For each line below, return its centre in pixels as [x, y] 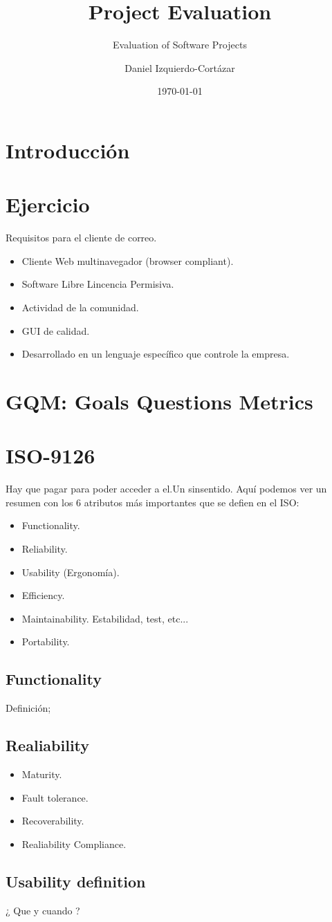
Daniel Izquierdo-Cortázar [180, 67]
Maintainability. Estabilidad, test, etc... [105, 618]
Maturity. [42, 774]
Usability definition [76, 881]
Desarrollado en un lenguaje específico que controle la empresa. [156, 354]
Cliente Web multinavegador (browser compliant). [128, 260]
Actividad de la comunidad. [80, 307]
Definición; [28, 708]
